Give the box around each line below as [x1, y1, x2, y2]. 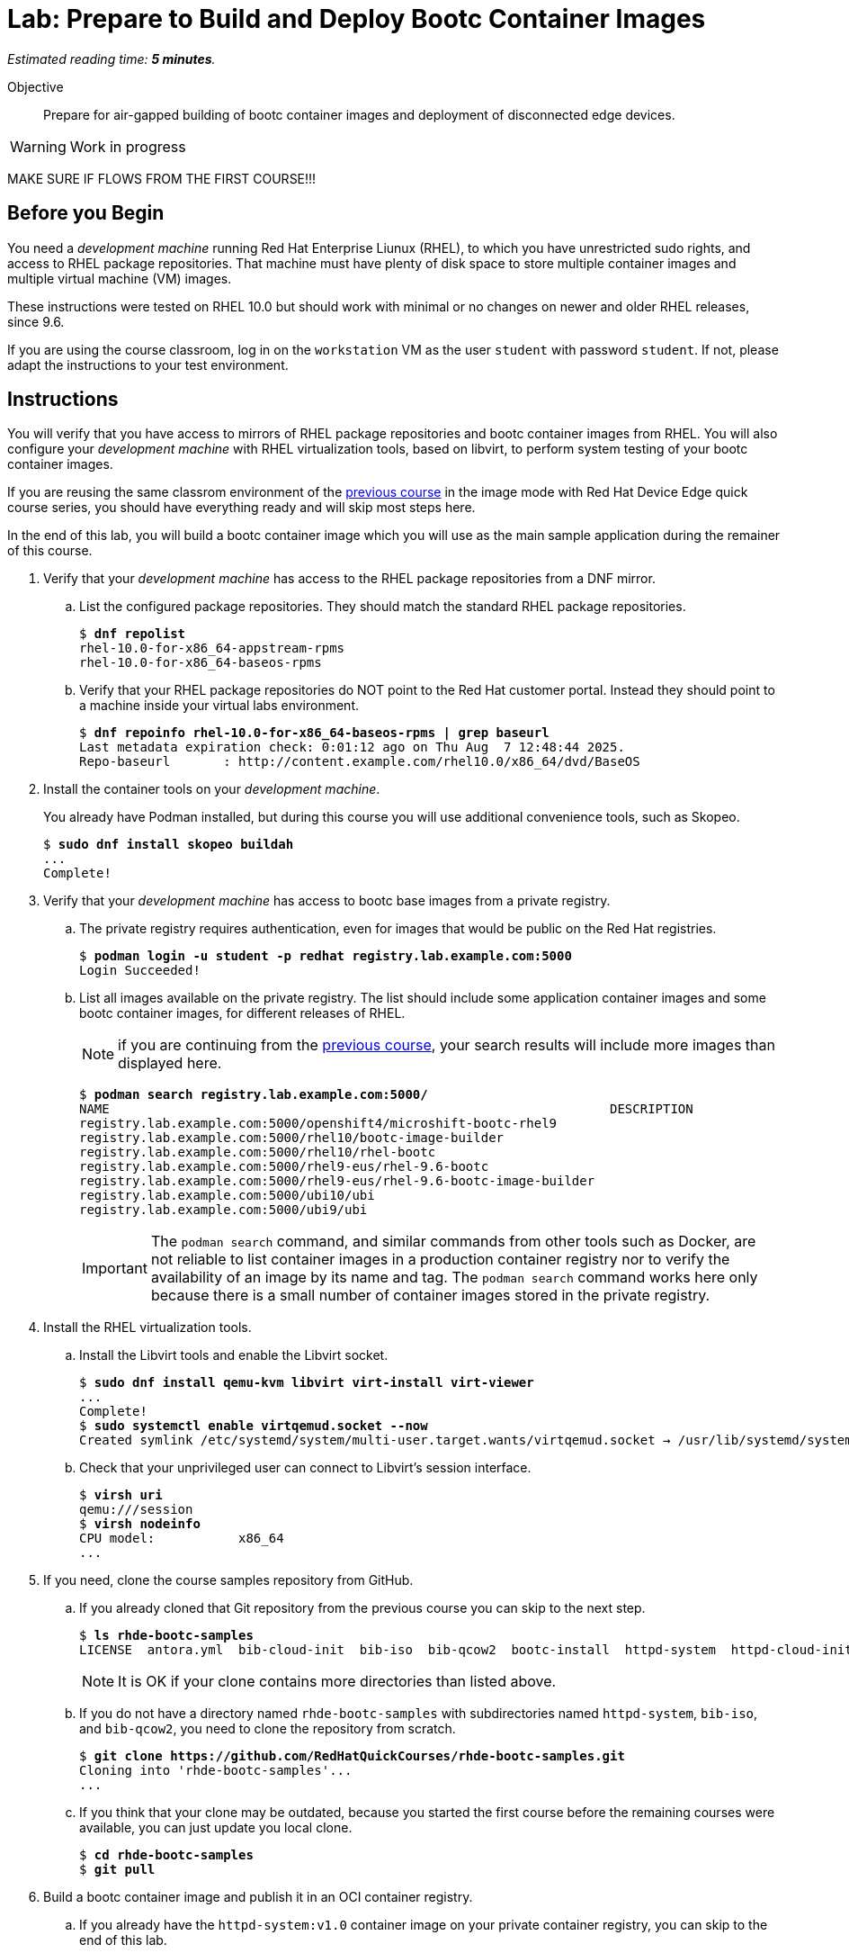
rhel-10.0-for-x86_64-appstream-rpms [79, 641, 345, 656]
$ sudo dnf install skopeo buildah [43, 837, 294, 852]
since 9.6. [7, 313, 65, 329]
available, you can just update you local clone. [79, 1820, 353, 1836]
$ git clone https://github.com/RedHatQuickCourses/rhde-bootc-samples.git [79, 1749, 625, 1764]
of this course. [7, 543, 93, 559]
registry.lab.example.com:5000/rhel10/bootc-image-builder [79, 1130, 505, 1146]
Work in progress [69, 137, 186, 156]
